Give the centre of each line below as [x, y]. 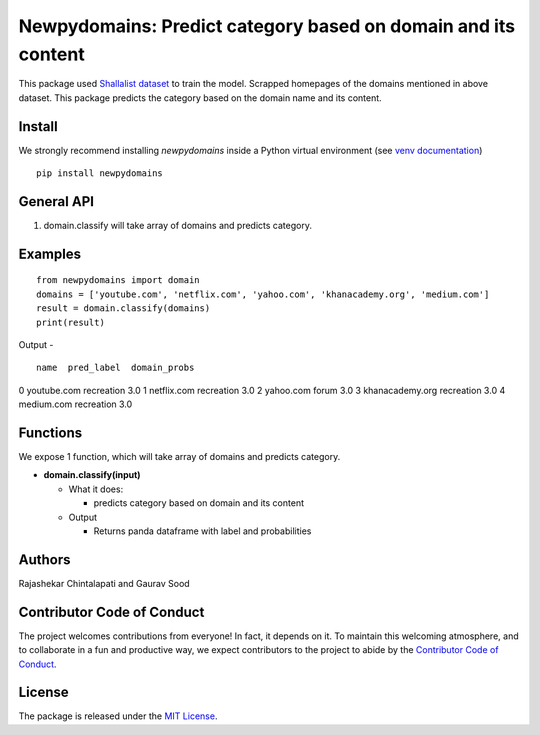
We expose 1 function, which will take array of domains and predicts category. [179, 456]
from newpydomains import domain [118, 280]
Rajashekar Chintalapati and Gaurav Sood [104, 583]
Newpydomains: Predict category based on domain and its [266, 26]
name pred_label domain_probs [115, 368]
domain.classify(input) [92, 475]
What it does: [96, 489]
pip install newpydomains [100, 173]
